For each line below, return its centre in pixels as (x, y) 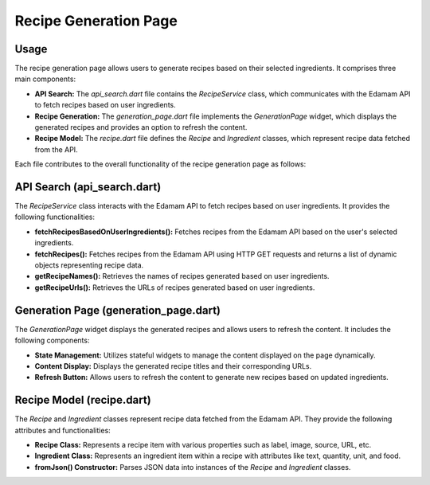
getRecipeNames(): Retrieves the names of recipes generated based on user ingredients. (182, 276)
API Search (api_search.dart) (88, 187)
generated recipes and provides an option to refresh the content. (141, 127)
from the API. (57, 149)
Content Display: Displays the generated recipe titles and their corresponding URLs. (173, 366)
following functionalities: (55, 217)
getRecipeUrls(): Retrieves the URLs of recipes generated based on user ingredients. (175, 287)
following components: (52, 340)
